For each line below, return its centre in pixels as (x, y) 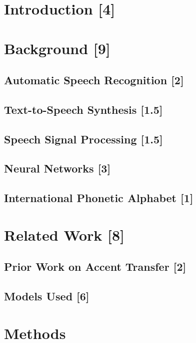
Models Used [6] (47, 296)
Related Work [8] (64, 234)
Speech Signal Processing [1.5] (83, 139)
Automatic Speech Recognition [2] (94, 80)
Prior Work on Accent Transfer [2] (95, 267)
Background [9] (57, 48)
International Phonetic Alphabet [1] (99, 198)
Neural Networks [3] (57, 168)
